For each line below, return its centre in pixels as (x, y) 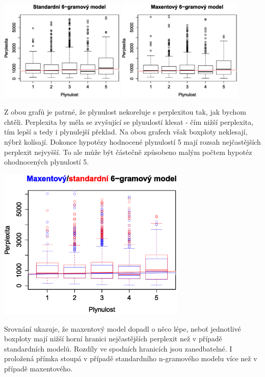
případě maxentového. (38, 369)
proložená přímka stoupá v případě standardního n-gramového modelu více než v (131, 358)
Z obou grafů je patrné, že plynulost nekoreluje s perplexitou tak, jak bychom (125, 112)
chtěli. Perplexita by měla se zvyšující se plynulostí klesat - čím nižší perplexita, (129, 122)
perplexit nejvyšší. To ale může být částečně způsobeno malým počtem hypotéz (128, 152)
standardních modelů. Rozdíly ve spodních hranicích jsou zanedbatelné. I (118, 348)
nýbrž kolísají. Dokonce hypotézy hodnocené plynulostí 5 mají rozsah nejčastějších (132, 141)
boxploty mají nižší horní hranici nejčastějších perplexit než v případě (113, 339)
